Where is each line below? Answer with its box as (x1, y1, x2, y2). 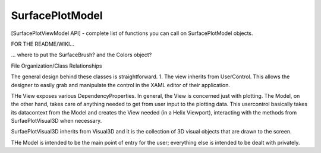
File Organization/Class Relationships (11, 62, 102, 69)
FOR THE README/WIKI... (11, 40, 74, 47)
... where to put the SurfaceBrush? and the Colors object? (11, 51, 152, 59)
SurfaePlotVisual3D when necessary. (11, 117, 102, 125)
